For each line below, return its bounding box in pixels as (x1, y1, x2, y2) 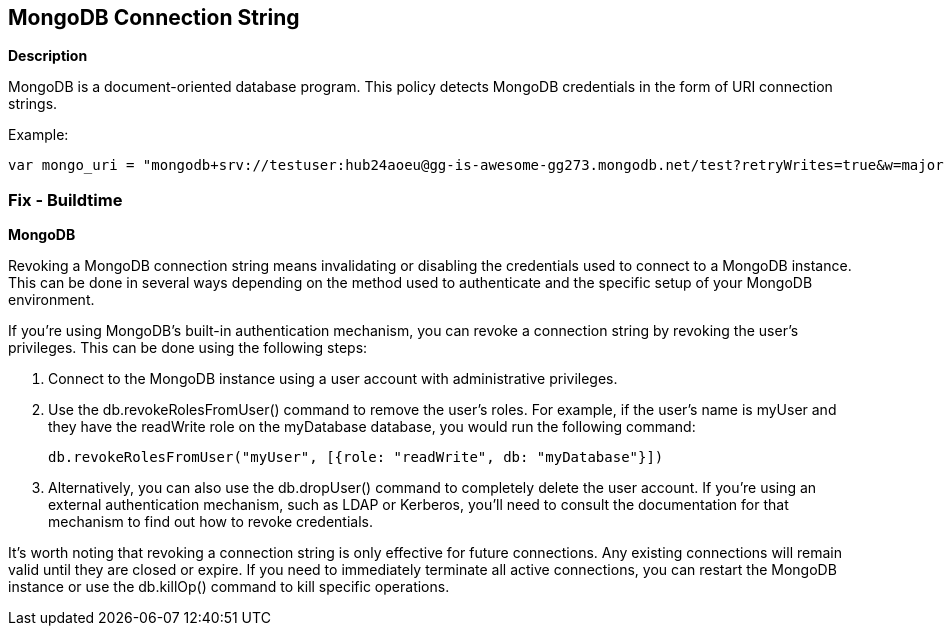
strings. (8, 95, 58, 113)
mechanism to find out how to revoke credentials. (48, 513, 373, 531)
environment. (8, 291, 95, 309)
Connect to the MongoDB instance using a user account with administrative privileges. (48, 370, 618, 388)
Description (8, 47, 88, 65)
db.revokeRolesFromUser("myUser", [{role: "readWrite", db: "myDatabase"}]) (48, 449, 664, 466)
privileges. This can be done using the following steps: (8, 339, 368, 357)
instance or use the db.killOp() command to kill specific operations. (8, 578, 450, 596)
